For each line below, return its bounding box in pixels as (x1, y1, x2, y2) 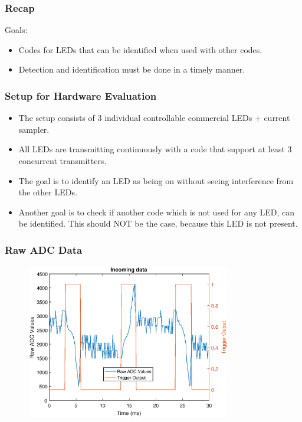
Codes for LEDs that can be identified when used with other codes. (18, 43, 262, 55)
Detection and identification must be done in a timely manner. (18, 63, 245, 76)
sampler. (18, 123, 50, 135)
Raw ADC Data (5, 242, 83, 257)
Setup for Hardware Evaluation (5, 88, 157, 103)
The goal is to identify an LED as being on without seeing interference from (18, 174, 294, 187)
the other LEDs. (18, 186, 77, 198)
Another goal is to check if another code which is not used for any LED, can (18, 205, 294, 218)
